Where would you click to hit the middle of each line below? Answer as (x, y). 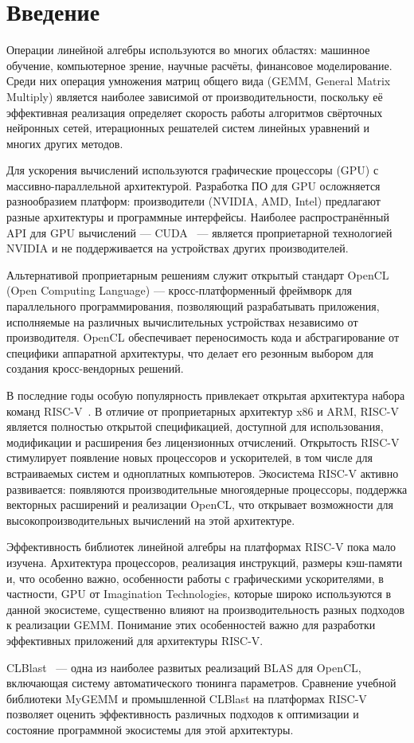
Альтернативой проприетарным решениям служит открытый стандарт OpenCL (198, 274)
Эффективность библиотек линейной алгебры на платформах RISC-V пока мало (201, 547)
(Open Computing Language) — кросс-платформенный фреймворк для (179, 290)
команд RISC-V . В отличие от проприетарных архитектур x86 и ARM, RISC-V (203, 411)
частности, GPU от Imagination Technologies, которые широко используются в (199, 594)
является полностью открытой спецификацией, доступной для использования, (195, 426)
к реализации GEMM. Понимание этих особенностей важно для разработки (191, 625)
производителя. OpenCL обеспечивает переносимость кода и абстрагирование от (203, 337)
